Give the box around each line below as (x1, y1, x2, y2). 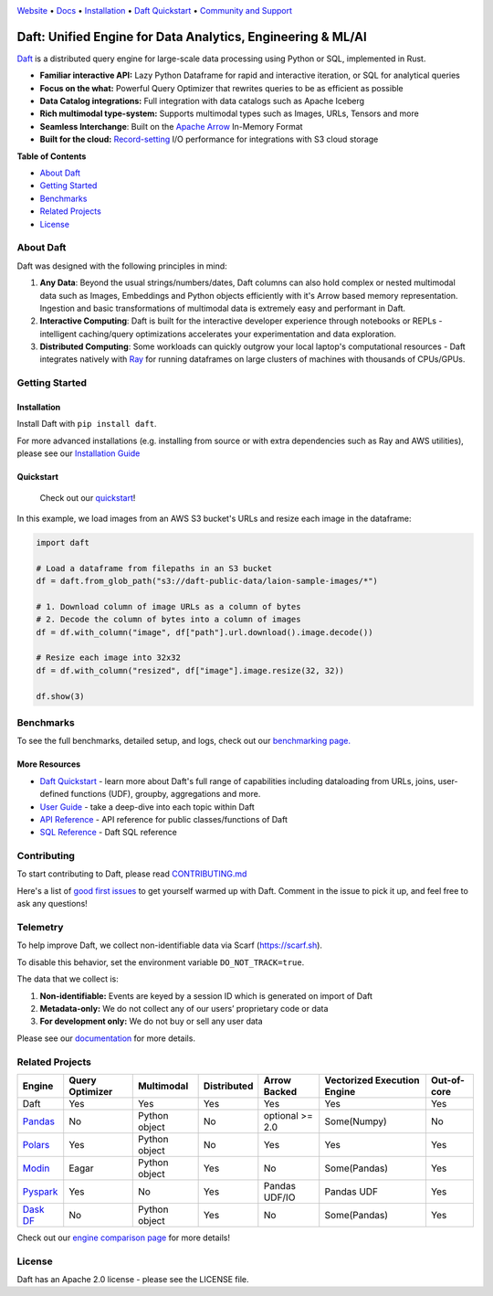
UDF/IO (263, 1191, 296, 1204)
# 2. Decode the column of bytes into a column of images (36, 614, 301, 625)
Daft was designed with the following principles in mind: (16, 260, 227, 271)
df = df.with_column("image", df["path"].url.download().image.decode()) (36, 627, 373, 637)
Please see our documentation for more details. (16, 1033, 196, 1044)
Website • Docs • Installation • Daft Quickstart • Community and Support (16, 5, 292, 16)
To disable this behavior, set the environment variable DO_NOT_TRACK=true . (16, 956, 305, 968)
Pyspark (22, 1184, 58, 1197)
